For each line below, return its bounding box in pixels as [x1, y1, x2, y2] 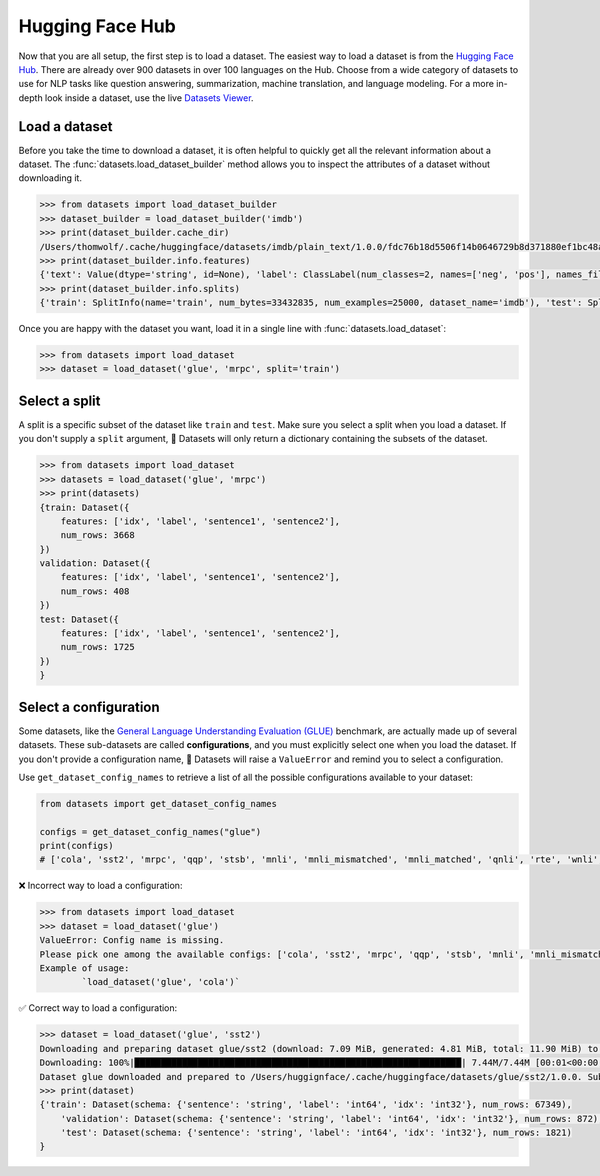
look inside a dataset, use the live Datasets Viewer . [45, 91, 254, 104]
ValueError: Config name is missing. [39, 935, 225, 946]
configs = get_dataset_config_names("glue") [39, 826, 262, 837]
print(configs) [39, 840, 114, 852]
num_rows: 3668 [60, 530, 135, 541]
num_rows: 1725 [60, 641, 135, 653]
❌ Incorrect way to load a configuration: [18, 880, 183, 892]
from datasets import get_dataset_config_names [39, 798, 277, 809]
